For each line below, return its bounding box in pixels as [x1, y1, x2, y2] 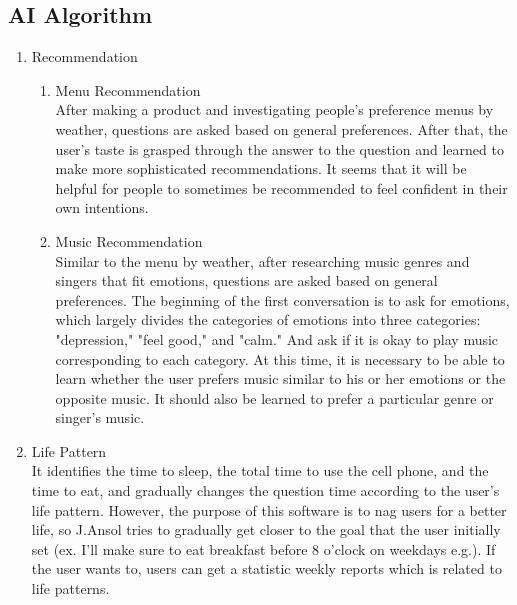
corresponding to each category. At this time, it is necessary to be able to [55, 348, 505, 369]
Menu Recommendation [55, 79, 201, 100]
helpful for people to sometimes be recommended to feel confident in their [55, 177, 508, 198]
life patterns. [31, 578, 110, 599]
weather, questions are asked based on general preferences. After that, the [55, 118, 508, 139]
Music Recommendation [55, 230, 203, 251]
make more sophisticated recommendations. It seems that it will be [55, 158, 467, 179]
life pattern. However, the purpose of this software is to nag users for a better [31, 499, 507, 520]
